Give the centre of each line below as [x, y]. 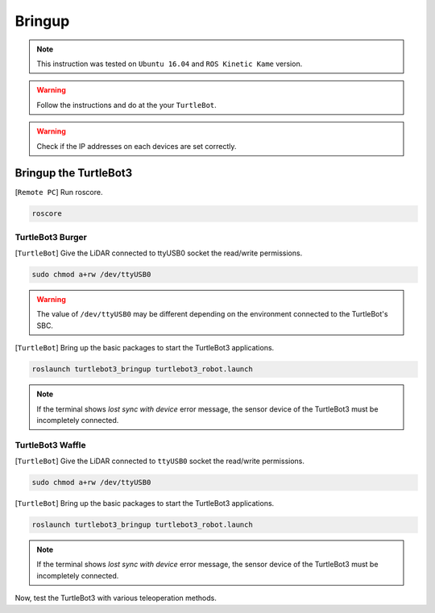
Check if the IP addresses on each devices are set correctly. [137, 146]
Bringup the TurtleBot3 [74, 173]
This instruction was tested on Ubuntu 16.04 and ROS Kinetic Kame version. [170, 64]
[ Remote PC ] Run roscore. [59, 193]
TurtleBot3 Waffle [50, 445]
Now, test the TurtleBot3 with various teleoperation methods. [116, 598]
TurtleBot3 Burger [51, 237]
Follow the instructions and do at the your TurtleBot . [126, 105]
